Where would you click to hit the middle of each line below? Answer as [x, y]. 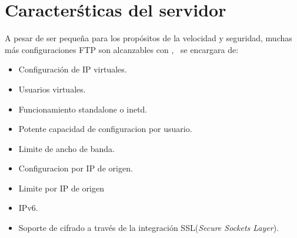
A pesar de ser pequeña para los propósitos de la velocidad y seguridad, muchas [148, 38]
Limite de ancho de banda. [66, 148]
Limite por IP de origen [61, 188]
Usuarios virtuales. [52, 89]
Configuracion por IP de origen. [76, 168]
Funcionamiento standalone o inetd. [83, 109]
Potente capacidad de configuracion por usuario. [105, 129]
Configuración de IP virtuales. [73, 69]
